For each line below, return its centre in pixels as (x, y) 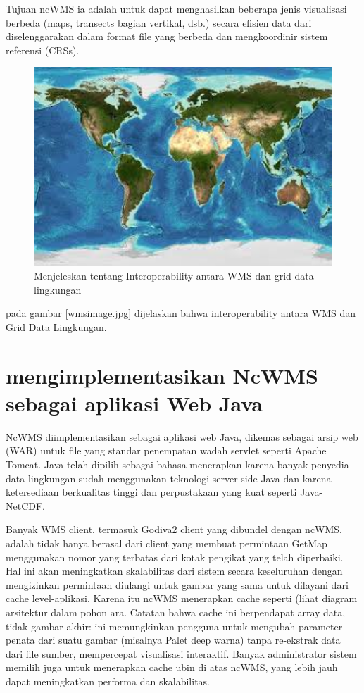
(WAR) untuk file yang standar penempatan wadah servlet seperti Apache (166, 450)
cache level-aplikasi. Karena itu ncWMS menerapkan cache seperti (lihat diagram (182, 598)
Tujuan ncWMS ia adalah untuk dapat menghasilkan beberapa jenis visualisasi (176, 8)
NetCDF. (25, 505)
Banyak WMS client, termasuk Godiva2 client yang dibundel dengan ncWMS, (174, 529)
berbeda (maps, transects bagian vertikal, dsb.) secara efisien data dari (159, 22)
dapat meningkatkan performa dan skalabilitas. (108, 681)
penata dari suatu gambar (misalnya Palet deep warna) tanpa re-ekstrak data (173, 640)
